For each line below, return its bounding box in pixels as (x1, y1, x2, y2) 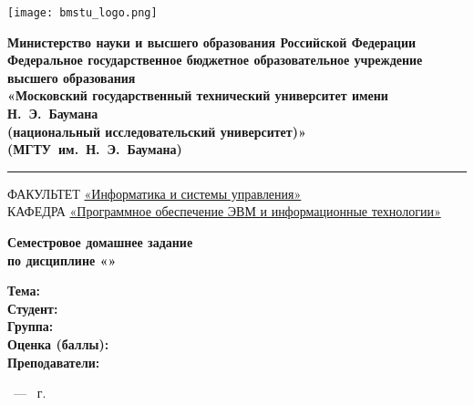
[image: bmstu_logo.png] (7, 6, 158, 19)
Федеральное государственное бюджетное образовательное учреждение (7, 50, 423, 69)
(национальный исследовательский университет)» (7, 121, 306, 140)
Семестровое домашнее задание (7, 233, 193, 251)
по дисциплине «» (7, 250, 117, 269)
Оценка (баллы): (7, 334, 109, 353)
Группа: (7, 317, 54, 336)
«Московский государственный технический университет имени (7, 86, 388, 105)
